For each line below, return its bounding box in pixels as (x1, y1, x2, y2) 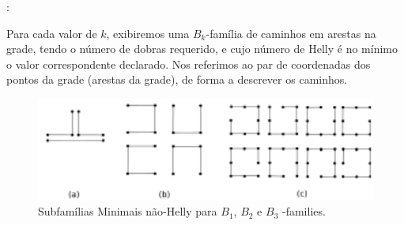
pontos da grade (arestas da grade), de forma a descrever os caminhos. (6, 71, 348, 88)
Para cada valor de (6, 24, 97, 41)
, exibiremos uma (106, 24, 190, 41)
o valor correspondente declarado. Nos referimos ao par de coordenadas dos (6, 55, 371, 72)
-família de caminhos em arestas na (206, 24, 376, 41)
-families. (281, 203, 326, 219)
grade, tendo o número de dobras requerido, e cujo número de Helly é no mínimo (6, 40, 398, 57)
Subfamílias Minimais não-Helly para (38, 203, 217, 219)
